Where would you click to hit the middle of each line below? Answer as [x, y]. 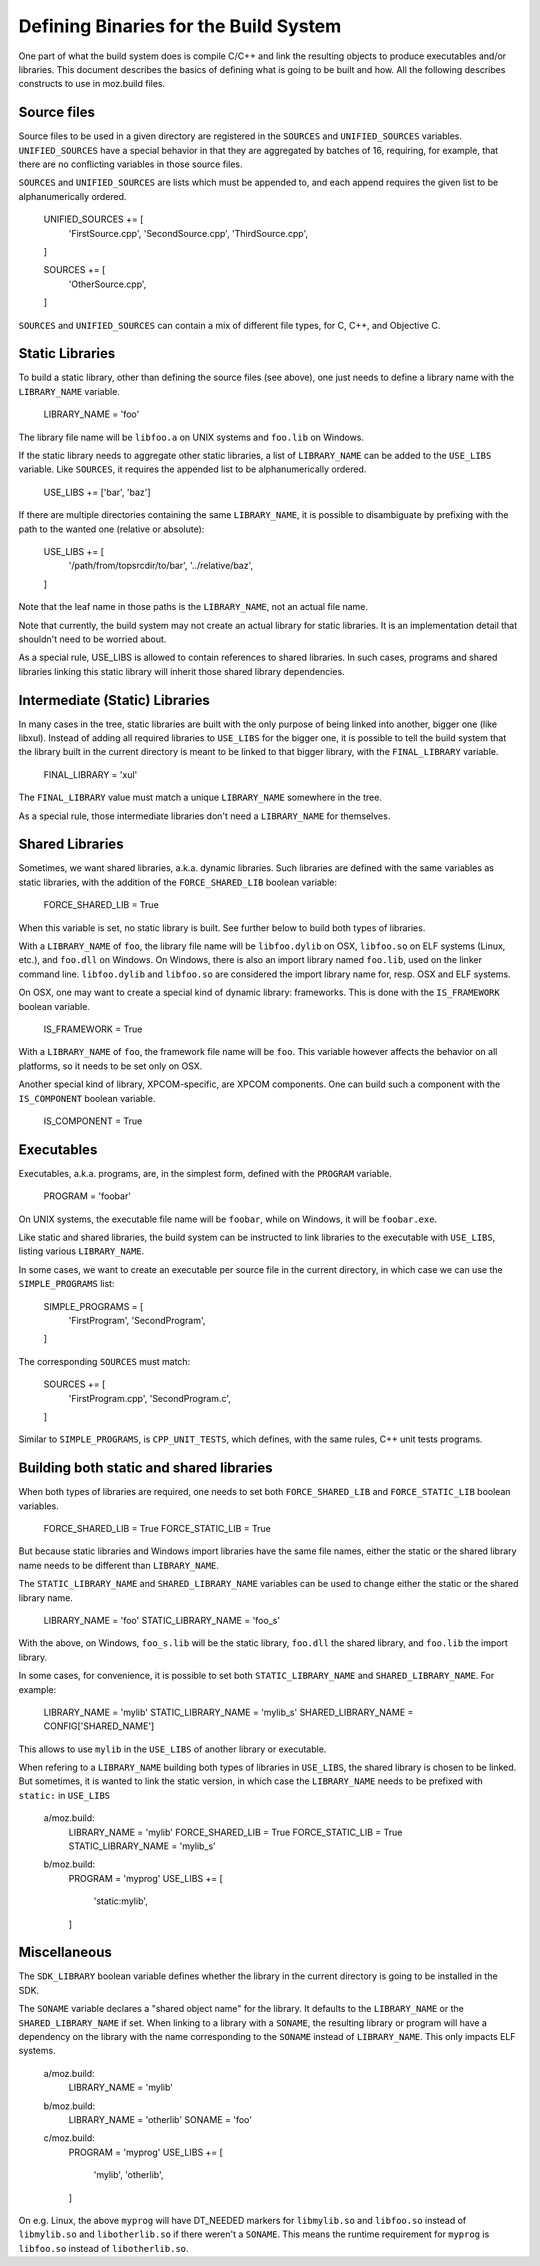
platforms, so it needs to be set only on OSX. [110, 1066]
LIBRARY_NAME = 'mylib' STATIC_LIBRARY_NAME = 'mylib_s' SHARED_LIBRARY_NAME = [228, 1712]
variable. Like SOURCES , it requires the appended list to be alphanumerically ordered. [192, 469]
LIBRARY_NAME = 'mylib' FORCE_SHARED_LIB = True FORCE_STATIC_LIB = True [235, 1832]
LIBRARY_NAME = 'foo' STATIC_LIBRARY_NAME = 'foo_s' [161, 1620]
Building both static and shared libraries [145, 1468]
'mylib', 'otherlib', [128, 2175]
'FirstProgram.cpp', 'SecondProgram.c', [150, 1398]
